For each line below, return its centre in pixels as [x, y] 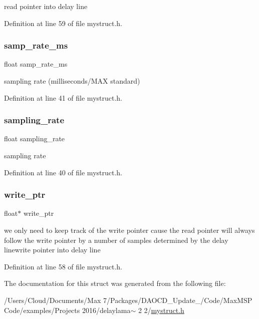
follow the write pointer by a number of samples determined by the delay [116, 240]
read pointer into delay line [46, 6]
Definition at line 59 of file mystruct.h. [63, 23]
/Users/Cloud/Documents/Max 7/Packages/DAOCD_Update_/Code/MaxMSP [128, 300]
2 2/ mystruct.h [161, 310]
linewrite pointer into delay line [52, 250]
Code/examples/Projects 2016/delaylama [67, 310]
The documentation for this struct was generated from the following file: [115, 283]
